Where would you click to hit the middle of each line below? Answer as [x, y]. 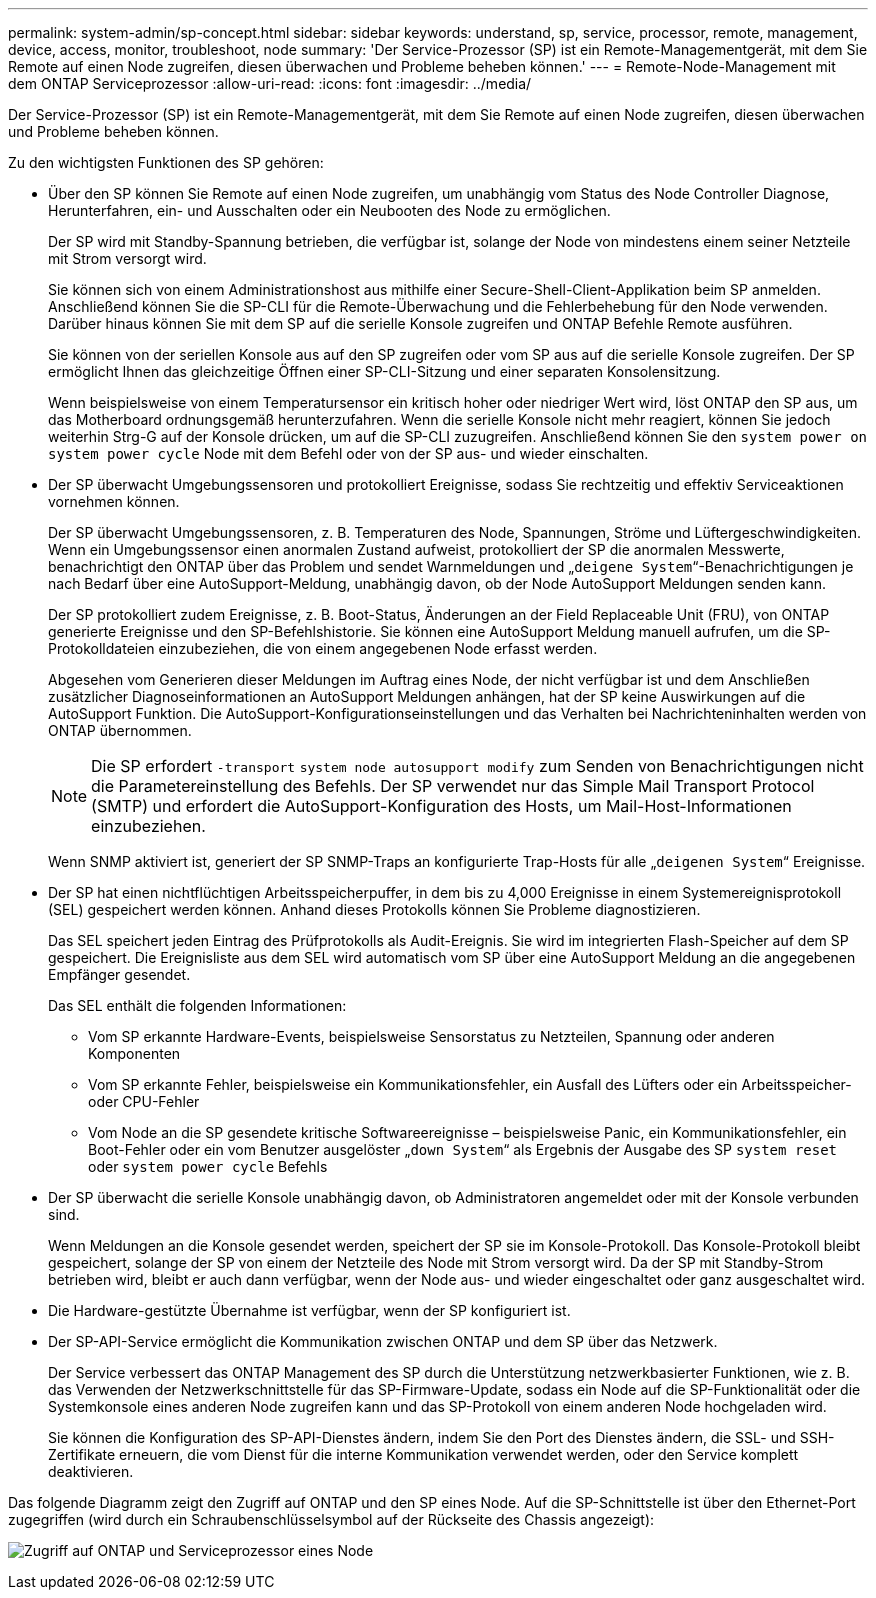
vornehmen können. [114, 501]
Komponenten [134, 1053]
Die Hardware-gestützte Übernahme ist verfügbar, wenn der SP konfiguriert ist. [309, 1310]
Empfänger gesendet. [119, 974]
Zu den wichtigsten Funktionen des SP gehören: [166, 162]
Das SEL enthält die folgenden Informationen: [197, 1005]
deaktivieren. [91, 1471]
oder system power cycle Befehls [208, 1166]
